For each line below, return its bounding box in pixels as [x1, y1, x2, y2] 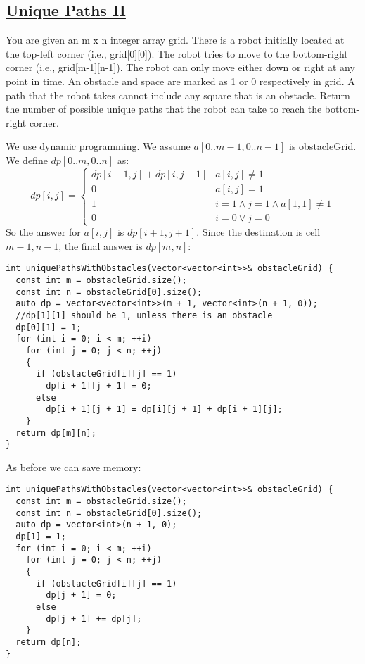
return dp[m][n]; [15, 427, 96, 438]
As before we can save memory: [6, 459, 141, 474]
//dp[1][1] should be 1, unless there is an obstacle [15, 310, 273, 320]
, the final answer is [58, 238, 143, 253]
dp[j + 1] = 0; [46, 590, 117, 601]
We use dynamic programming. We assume [6, 139, 191, 154]
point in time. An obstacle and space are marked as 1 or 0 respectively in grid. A [6, 73, 355, 88]
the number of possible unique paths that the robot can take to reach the [6, 101, 322, 116]
